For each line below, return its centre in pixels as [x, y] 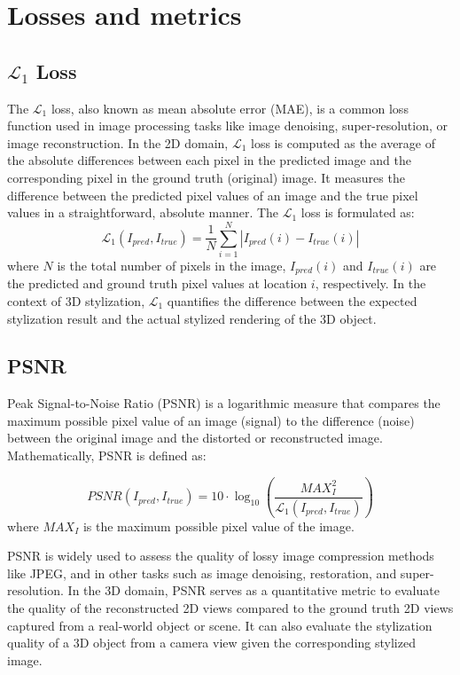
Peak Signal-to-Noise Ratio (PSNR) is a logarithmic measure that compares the [224, 403]
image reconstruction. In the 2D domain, [118, 142]
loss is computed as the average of [343, 142]
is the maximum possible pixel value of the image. [218, 526]
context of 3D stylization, [76, 300]
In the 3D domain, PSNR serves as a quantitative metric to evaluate [253, 590]
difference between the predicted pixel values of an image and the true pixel [213, 195]
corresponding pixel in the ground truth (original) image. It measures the [206, 177]
